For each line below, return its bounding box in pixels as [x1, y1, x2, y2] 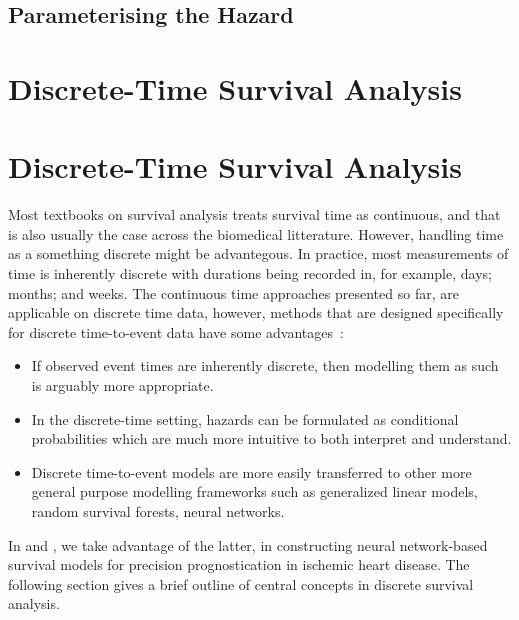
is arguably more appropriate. [31, 375, 214, 396]
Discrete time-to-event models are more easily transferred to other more [31, 461, 472, 482]
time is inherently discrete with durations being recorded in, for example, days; [8, 263, 492, 284]
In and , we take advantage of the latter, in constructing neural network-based [8, 534, 488, 555]
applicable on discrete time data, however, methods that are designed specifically [8, 302, 504, 323]
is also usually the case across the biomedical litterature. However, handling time [8, 223, 504, 244]
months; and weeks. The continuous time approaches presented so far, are [8, 282, 459, 303]
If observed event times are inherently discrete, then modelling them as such [31, 355, 499, 376]
